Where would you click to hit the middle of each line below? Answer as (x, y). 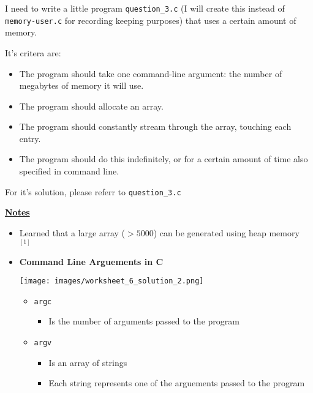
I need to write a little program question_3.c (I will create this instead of (145, 8)
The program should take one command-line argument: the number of (151, 73)
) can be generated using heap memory (226, 232)
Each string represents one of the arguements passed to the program (177, 383)
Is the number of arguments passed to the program (144, 321)
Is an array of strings (88, 362)
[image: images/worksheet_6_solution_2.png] (111, 281)
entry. (30, 138)
